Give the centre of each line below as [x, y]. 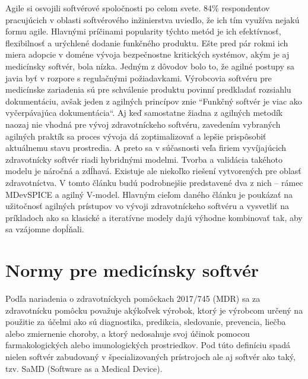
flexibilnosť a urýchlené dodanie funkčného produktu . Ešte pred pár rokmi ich [147, 42]
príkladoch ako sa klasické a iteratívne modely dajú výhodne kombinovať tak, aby [154, 217]
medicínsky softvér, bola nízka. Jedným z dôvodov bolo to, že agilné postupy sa [150, 66]
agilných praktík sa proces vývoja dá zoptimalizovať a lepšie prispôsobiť [136, 136]
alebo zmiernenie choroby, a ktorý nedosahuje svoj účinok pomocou [128, 333]
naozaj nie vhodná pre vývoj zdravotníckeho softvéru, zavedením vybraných [143, 124]
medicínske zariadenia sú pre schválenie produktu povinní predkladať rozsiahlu [148, 89]
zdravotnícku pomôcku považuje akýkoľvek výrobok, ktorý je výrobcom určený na [154, 310]
